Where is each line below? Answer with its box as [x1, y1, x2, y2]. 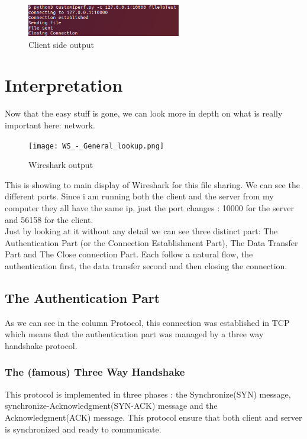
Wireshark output [28, 159, 93, 171]
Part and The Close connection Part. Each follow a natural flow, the [5, 248, 253, 260]
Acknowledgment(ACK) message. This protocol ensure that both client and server [5, 411, 302, 423]
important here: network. [5, 118, 95, 131]
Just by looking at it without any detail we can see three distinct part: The [5, 225, 278, 237]
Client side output [28, 38, 94, 50]
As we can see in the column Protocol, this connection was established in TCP [5, 316, 290, 328]
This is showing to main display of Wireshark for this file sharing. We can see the [5, 178, 300, 191]
